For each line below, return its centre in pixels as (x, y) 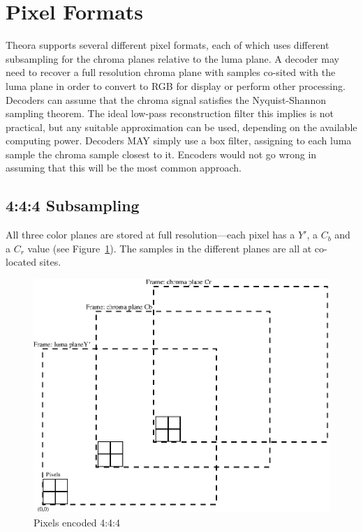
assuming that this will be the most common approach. (124, 168)
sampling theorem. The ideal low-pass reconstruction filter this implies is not (170, 113)
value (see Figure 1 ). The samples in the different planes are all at (170, 248)
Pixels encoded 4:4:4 (77, 522)
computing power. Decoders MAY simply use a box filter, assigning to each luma (179, 140)
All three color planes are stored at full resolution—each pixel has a (150, 235)
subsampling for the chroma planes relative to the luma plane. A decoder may (172, 58)
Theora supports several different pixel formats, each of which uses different (168, 45)
